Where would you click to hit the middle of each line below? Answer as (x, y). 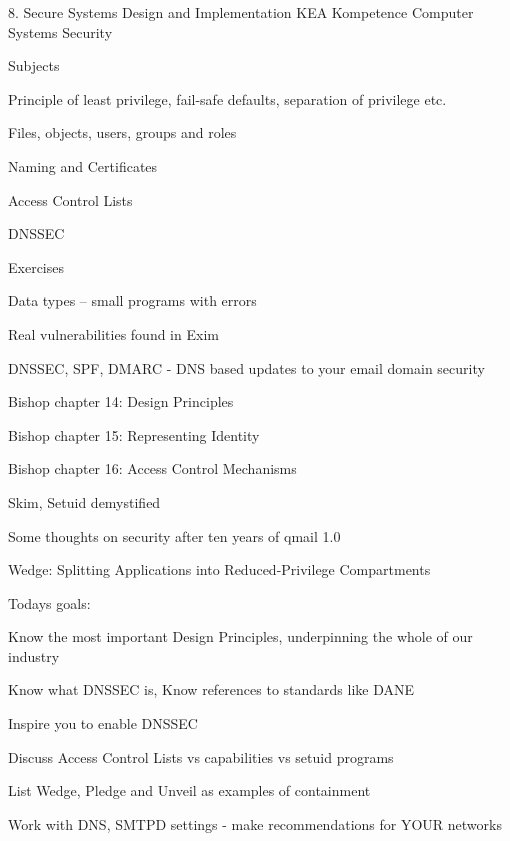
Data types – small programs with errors (132, 300)
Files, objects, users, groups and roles (122, 132)
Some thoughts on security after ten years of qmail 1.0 (174, 535)
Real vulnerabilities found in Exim (113, 333)
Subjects (34, 65)
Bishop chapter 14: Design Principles (121, 401)
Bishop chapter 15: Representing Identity (134, 434)
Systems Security (60, 31)
